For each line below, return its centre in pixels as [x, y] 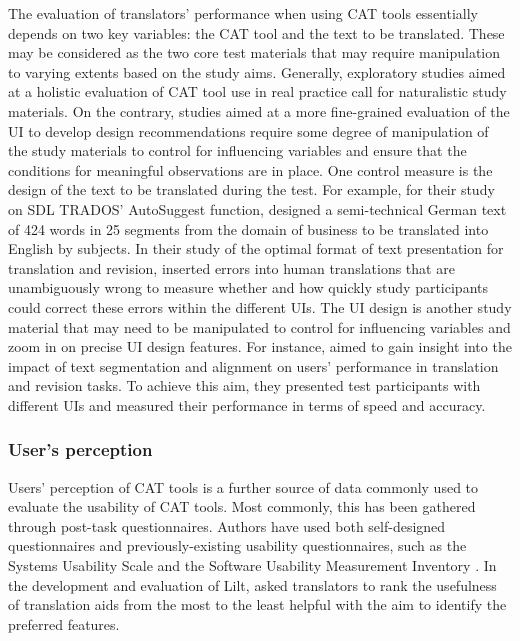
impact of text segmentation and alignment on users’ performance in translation [253, 365]
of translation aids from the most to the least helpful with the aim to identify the [257, 604]
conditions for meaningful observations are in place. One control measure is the [250, 169]
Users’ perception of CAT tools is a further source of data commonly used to [243, 486]
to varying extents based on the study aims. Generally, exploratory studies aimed [257, 71]
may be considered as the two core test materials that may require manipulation [254, 52]
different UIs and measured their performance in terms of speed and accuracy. [247, 404]
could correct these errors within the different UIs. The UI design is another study [260, 306]
